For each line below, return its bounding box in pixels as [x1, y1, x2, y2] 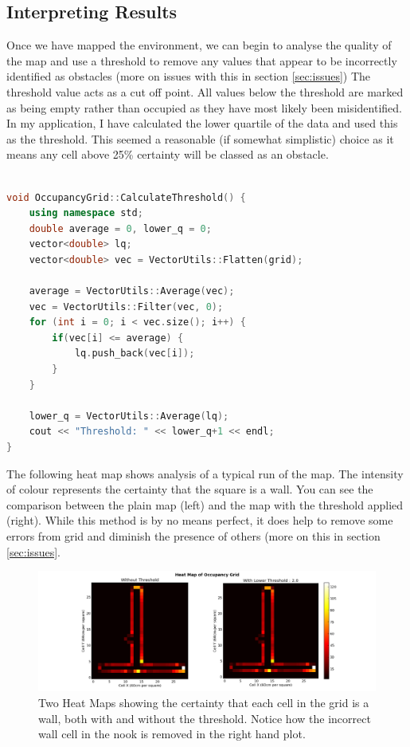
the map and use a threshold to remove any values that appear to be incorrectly [6, 52, 397, 69]
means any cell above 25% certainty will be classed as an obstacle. [6, 146, 329, 163]
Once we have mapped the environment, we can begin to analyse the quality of [6, 37, 392, 53]
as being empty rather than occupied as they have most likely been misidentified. [6, 99, 402, 116]
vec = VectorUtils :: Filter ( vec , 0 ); [29, 301, 224, 313]
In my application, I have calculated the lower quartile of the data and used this [6, 115, 398, 132]
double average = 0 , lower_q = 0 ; [29, 222, 212, 234]
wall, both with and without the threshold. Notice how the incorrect [38, 710, 371, 726]
